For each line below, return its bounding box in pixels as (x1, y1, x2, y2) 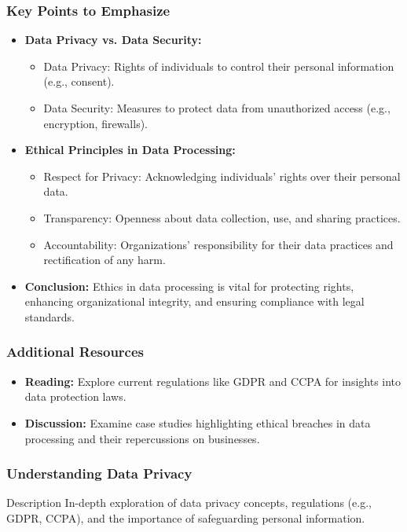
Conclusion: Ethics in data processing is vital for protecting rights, (24, 277, 354, 294)
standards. (24, 308, 75, 325)
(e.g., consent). (43, 73, 115, 90)
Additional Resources (6, 342, 145, 361)
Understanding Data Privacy (6, 464, 192, 483)
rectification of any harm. (43, 251, 166, 268)
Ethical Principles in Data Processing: (24, 141, 236, 158)
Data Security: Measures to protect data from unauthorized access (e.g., (43, 100, 390, 116)
